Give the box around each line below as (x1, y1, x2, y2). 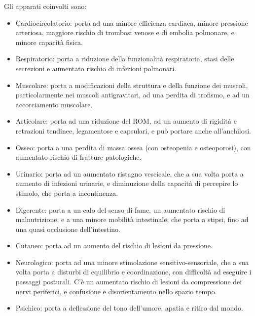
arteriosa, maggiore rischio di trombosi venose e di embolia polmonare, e (15, 27, 234, 38)
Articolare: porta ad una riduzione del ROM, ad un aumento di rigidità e (15, 116, 237, 126)
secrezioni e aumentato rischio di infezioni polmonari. (15, 63, 177, 73)
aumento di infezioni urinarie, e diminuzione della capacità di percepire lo (15, 178, 238, 188)
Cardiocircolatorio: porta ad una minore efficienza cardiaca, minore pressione (15, 17, 248, 28)
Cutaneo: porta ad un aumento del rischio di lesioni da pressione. (15, 240, 213, 251)
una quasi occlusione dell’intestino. (15, 224, 120, 234)
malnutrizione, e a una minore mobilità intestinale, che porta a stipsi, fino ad (15, 214, 249, 225)
